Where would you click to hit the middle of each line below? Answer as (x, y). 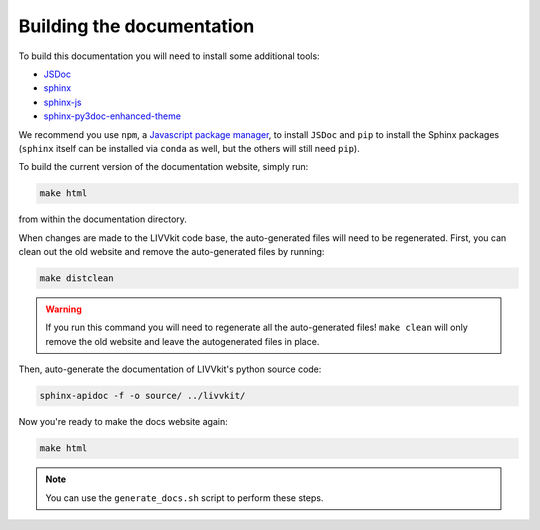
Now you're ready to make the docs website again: (123, 422)
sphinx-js (62, 102)
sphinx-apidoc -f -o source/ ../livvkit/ (142, 396)
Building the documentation (136, 26)
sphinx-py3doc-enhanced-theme (112, 116)
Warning (63, 309)
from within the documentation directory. (102, 219)
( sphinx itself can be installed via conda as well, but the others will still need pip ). (189, 148)
